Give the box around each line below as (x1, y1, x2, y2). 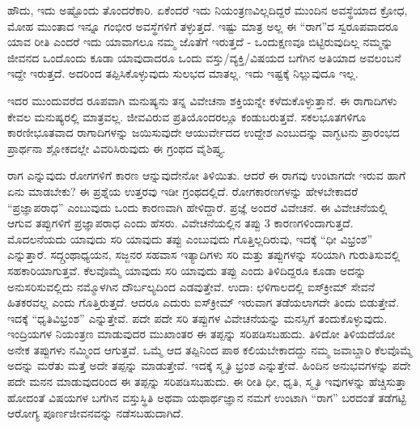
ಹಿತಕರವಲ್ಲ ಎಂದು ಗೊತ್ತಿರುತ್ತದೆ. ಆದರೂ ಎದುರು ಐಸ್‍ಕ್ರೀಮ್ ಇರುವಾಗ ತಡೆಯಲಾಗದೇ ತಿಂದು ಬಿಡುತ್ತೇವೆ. (7, 294, 400, 311)
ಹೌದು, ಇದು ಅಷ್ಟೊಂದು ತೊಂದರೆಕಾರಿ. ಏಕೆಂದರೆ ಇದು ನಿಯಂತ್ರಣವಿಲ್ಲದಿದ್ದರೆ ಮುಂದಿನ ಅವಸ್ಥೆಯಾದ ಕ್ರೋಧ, (7, 2, 408, 18)
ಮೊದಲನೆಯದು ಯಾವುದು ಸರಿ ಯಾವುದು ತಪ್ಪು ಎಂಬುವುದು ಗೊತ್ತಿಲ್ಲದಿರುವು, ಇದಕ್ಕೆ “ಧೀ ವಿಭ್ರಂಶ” (7, 230, 373, 247)
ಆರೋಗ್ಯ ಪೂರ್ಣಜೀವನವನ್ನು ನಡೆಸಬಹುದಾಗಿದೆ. (7, 405, 185, 422)
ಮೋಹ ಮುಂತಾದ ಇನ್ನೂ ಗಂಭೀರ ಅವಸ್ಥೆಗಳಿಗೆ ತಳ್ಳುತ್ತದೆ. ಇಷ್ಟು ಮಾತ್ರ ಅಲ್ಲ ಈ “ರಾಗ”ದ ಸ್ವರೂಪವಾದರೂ (7, 17, 399, 34)
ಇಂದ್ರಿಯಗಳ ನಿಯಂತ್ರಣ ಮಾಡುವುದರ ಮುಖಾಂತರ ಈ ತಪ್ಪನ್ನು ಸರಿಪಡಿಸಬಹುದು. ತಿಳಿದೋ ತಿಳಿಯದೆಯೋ (7, 325, 396, 342)
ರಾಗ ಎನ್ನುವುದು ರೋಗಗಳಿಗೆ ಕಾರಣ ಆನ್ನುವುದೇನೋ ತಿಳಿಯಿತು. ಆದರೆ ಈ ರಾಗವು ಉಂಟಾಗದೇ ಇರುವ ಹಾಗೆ (7, 167, 406, 184)
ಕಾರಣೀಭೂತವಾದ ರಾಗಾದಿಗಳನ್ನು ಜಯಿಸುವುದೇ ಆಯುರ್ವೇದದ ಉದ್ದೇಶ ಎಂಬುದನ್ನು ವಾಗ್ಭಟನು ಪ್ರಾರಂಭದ (7, 124, 400, 141)
